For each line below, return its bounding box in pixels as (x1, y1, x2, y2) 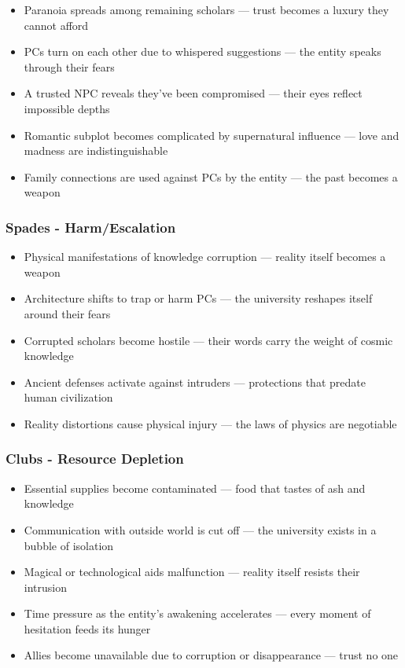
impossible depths (24, 100, 110, 116)
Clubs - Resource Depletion (6, 449, 184, 468)
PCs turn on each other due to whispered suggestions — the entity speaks (24, 43, 381, 60)
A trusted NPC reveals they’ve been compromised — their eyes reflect (24, 85, 363, 101)
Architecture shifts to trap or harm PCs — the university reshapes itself (24, 290, 373, 306)
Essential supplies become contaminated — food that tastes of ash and (24, 479, 366, 496)
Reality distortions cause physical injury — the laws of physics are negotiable (24, 415, 397, 431)
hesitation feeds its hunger (24, 620, 151, 637)
